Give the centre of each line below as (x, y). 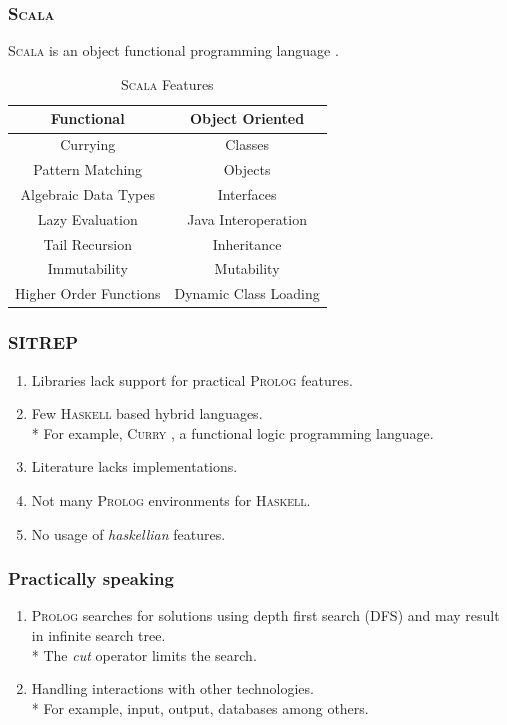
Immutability (87, 268)
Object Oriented (247, 118)
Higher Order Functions (88, 293)
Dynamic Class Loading (247, 293)
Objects (247, 169)
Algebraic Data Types (87, 193)
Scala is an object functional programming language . (173, 50)
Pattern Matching (88, 169)
